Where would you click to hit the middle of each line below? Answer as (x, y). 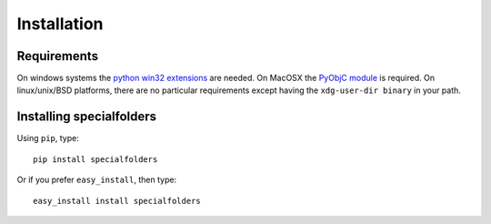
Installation (60, 24)
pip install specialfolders (95, 159)
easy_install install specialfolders (117, 201)
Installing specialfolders (87, 117)
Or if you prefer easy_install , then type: (97, 180)
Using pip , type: (48, 138)
